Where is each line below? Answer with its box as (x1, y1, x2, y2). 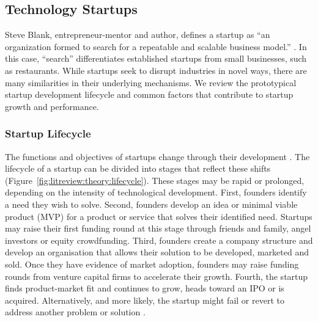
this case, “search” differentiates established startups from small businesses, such (5, 52, 307, 65)
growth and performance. (5, 100, 99, 112)
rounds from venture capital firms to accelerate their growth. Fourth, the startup (5, 269, 308, 282)
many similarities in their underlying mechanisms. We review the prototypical (5, 76, 297, 89)
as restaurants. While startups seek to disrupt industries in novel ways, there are (5, 64, 307, 76)
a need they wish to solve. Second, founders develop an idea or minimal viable (5, 197, 298, 210)
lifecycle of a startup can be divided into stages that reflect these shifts (5, 162, 271, 175)
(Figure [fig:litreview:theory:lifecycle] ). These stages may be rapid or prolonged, (5, 174, 305, 186)
